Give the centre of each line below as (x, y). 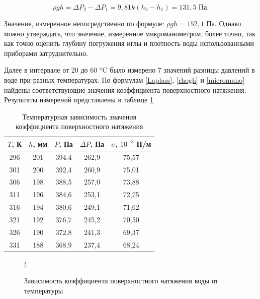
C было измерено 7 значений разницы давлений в (179, 70)
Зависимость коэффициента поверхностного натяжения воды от (121, 281)
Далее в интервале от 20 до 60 (51, 70)
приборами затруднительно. (46, 53)
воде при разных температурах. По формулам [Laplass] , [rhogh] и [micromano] (124, 79)
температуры (44, 290)
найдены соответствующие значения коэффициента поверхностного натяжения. (125, 89)
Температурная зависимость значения (79, 116)
